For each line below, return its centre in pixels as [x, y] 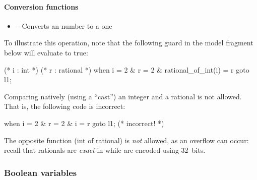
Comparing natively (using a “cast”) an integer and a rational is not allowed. [123, 96]
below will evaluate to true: [46, 52]
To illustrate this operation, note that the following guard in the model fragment [129, 43]
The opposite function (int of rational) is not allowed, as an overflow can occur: [126, 140]
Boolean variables [41, 172]
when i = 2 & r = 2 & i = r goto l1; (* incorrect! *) [84, 123]
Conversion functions [41, 6]
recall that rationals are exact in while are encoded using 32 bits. [105, 150]
